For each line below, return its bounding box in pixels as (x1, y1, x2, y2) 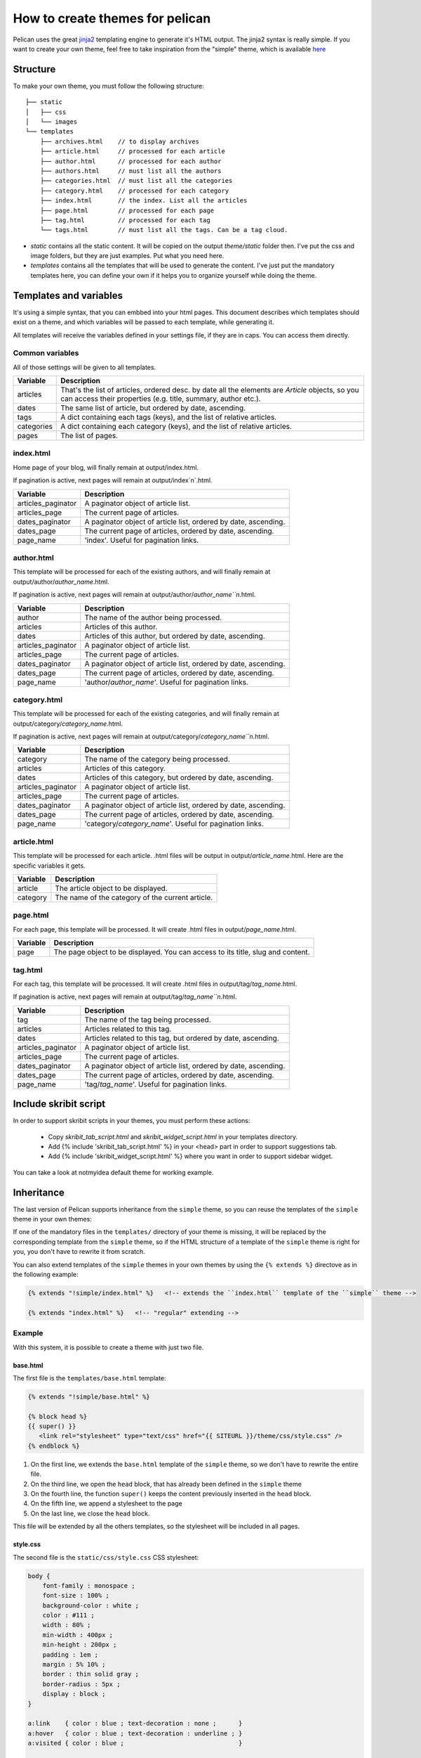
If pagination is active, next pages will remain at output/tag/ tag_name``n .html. (13, 992, 237, 1001)
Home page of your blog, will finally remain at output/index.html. (13, 463, 199, 471)
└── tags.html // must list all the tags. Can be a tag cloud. (39, 226, 288, 234)
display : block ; (42, 1690, 106, 1698)
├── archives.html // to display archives (39, 137, 200, 146)
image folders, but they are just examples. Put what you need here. (30, 252, 225, 260)
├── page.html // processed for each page (39, 206, 214, 214)
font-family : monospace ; (42, 1581, 136, 1589)
